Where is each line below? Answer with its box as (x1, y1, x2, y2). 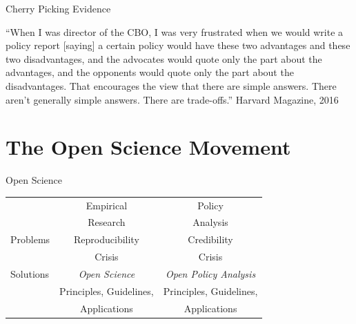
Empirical (86, 198, 128, 212)
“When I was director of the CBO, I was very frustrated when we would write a (6, 24, 344, 39)
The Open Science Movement (6, 133, 291, 161)
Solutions (10, 267, 50, 280)
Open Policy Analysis (165, 267, 256, 280)
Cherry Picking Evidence (6, 1, 111, 15)
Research (88, 215, 126, 229)
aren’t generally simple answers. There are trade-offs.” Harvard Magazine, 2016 (6, 92, 339, 106)
